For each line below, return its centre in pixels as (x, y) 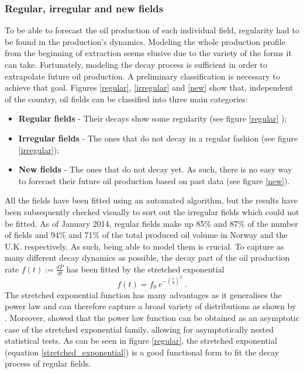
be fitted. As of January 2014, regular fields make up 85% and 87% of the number (151, 223)
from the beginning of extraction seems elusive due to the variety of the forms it (148, 53)
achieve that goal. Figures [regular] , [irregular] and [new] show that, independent (149, 87)
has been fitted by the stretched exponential (145, 269)
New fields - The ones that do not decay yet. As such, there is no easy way (155, 169)
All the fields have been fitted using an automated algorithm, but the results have (151, 200)
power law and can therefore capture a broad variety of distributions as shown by (151, 306)
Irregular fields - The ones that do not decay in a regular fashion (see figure (158, 138)
